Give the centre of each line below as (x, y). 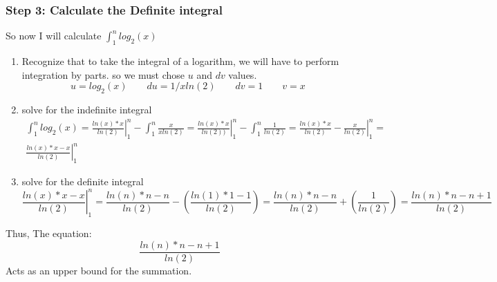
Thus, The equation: (49, 233)
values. (243, 74)
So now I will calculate (54, 36)
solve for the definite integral (83, 181)
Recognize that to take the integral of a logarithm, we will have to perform (180, 61)
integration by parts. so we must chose (103, 74)
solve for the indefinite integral (87, 109)
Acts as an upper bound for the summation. (99, 270)
